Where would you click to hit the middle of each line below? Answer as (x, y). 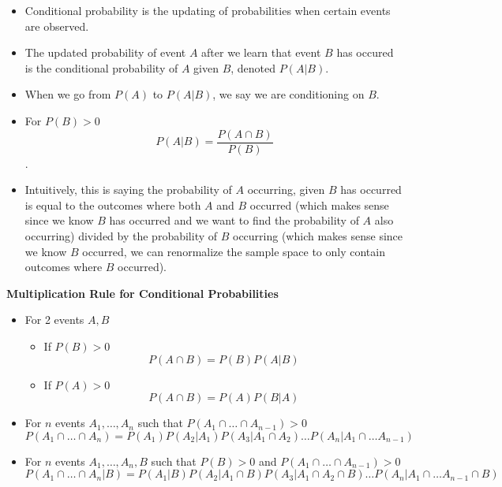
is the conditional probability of (101, 67)
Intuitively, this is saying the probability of (128, 190)
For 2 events (54, 320)
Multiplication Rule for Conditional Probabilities (142, 293)
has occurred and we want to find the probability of (234, 220)
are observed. (57, 26)
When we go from (68, 94)
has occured (365, 52)
